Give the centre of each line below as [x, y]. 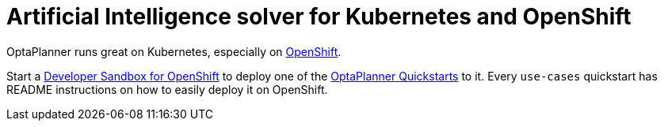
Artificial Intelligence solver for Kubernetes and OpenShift [319, 17]
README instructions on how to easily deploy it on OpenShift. [167, 89]
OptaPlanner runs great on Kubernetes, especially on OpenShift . [174, 51]
